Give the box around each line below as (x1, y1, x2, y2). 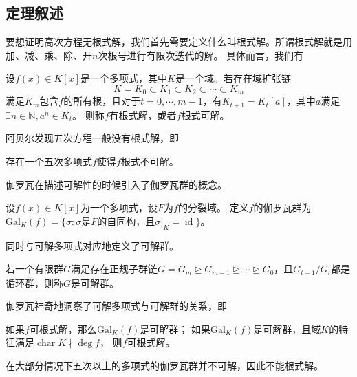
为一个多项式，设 (80, 200, 158, 215)
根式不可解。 (120, 154, 179, 169)
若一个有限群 (6, 261, 63, 276)
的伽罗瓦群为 (253, 200, 312, 215)
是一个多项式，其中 (80, 71, 168, 85)
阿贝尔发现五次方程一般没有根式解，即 (6, 131, 179, 145)
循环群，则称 (6, 275, 63, 290)
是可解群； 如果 (140, 321, 210, 336)
